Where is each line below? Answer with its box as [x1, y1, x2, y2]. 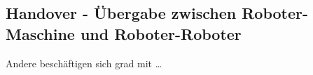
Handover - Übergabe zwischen [6, 2, 237, 24]
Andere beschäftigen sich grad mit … [6, 55, 162, 70]
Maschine [6, 22, 75, 44]
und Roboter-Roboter [80, 22, 242, 44]
